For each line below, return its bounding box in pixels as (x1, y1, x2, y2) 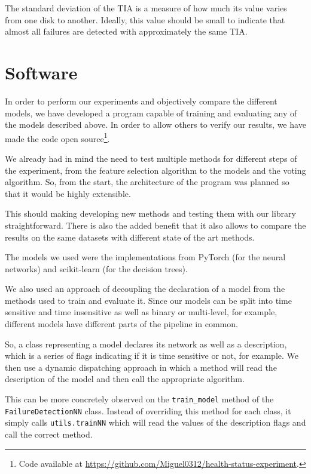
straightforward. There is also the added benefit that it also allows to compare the (5, 218, 306, 231)
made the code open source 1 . (5, 130, 110, 144)
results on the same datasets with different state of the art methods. (5, 230, 255, 243)
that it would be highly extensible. (5, 187, 131, 199)
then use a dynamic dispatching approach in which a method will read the (5, 361, 277, 373)
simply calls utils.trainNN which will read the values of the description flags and (5, 416, 306, 429)
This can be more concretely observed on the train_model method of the (5, 393, 274, 405)
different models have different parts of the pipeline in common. (5, 318, 238, 330)
